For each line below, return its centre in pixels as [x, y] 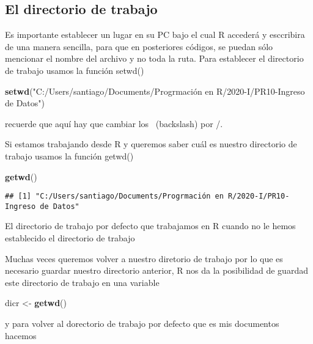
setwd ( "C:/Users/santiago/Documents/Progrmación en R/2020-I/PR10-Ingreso [155, 91]
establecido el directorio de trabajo [70, 238]
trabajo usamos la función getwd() [69, 156]
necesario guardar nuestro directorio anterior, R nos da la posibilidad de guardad [156, 270]
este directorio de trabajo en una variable [82, 282]
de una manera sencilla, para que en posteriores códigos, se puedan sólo [139, 46]
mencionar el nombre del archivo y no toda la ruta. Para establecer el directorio [154, 58]
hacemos [21, 335]
